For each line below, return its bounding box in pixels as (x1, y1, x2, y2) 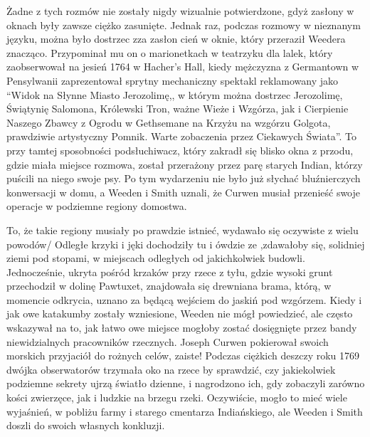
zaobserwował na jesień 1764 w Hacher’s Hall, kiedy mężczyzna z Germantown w (6, 59, 359, 74)
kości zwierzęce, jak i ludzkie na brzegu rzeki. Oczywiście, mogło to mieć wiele (6, 390, 347, 405)
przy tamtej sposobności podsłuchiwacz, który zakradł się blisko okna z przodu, (6, 142, 354, 157)
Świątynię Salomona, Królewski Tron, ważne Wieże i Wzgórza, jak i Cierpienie (6, 101, 349, 116)
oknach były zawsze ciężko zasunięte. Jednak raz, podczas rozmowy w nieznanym (6, 17, 361, 32)
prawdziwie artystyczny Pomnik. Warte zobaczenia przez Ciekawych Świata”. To (6, 129, 356, 144)
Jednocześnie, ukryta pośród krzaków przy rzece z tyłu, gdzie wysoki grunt (6, 264, 333, 279)
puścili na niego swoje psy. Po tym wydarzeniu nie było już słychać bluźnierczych (6, 171, 361, 186)
